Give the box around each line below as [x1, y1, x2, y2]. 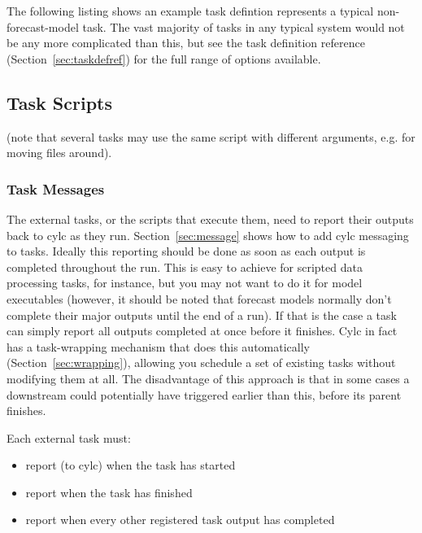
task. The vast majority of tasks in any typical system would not [82, 18, 405, 35]
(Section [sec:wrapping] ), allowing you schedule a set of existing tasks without [7, 354, 396, 371]
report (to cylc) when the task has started [25, 457, 236, 474]
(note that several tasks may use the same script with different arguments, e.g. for [7, 128, 415, 145]
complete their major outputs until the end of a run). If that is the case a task [7, 306, 397, 323]
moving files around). [7, 144, 112, 161]
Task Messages [7, 178, 105, 199]
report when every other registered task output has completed [25, 511, 335, 528]
